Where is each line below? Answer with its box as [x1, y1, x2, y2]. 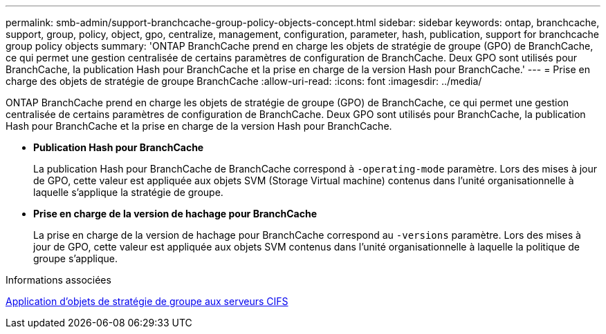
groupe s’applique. [33, 253, 118, 264]
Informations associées [6, 274, 111, 286]
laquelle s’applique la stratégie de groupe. [33, 186, 223, 198]
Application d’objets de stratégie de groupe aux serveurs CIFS [6, 295, 288, 307]
